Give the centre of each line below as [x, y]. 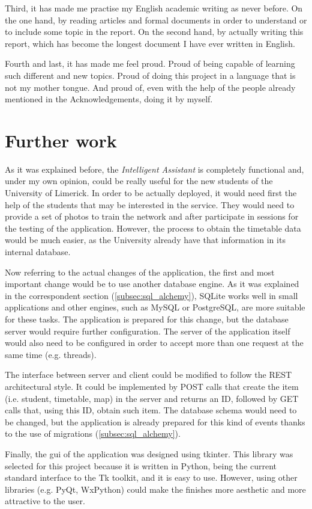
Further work [61, 140]
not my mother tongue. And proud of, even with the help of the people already [150, 87]
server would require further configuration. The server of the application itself [148, 331]
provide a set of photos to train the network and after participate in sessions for [152, 216]
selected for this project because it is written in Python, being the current [141, 465]
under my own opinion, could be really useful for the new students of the [139, 181]
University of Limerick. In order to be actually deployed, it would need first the [151, 193]
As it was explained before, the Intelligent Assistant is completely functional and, [154, 169]
